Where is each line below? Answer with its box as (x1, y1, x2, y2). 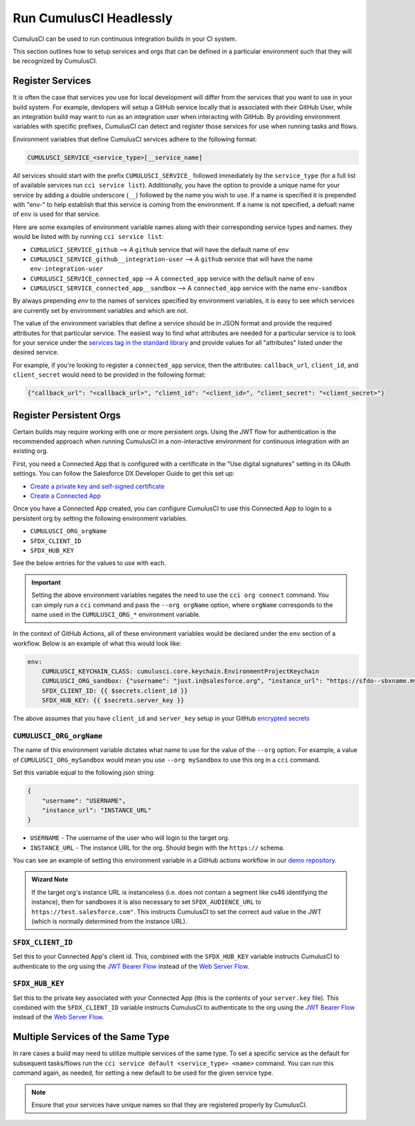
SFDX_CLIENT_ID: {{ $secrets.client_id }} (41, 686, 188, 695)
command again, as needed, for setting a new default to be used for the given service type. (12, 1069, 274, 1077)
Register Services (12, 75, 91, 87)
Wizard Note (31, 875, 68, 884)
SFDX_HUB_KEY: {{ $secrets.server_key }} (41, 697, 185, 704)
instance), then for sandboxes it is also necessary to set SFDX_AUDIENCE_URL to (31, 897, 262, 906)
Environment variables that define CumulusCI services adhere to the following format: (12, 135, 257, 143)
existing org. (12, 447, 48, 455)
